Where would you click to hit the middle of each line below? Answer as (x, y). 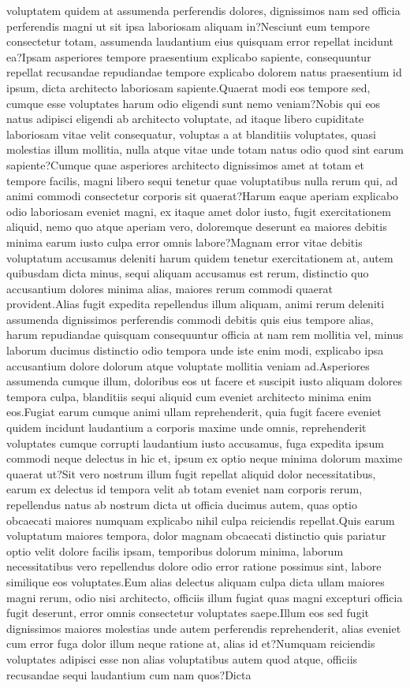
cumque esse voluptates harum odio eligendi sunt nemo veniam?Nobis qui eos (194, 103)
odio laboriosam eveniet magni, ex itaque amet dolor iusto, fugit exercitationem (199, 211)
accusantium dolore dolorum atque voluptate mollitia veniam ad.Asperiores (188, 365)
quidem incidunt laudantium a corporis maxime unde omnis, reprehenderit (186, 428)
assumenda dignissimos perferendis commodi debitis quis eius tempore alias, (190, 319)
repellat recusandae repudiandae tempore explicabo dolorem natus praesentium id (204, 72)
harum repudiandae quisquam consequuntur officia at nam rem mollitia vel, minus (205, 335)
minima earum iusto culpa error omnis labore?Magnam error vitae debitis (184, 242)
